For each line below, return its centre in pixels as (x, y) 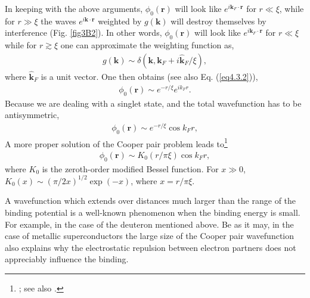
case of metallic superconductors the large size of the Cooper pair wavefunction (150, 236)
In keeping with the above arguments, (74, 8)
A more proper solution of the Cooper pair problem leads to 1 (116, 142)
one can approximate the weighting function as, (147, 45)
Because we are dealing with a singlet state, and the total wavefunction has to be (153, 103)
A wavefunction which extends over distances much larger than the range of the (151, 201)
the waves (58, 21)
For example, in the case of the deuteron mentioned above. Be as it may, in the (149, 224)
